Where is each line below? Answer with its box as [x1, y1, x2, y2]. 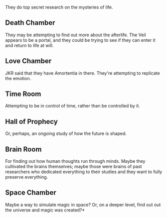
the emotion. [5, 75, 31, 81]
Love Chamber [5, 57, 52, 65]
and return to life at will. [5, 42, 54, 48]
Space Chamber [5, 189, 56, 197]
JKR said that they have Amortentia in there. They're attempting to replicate [5, 70, 161, 76]
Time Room [5, 90, 41, 99]
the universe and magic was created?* [5, 207, 85, 213]
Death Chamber [5, 18, 56, 27]
